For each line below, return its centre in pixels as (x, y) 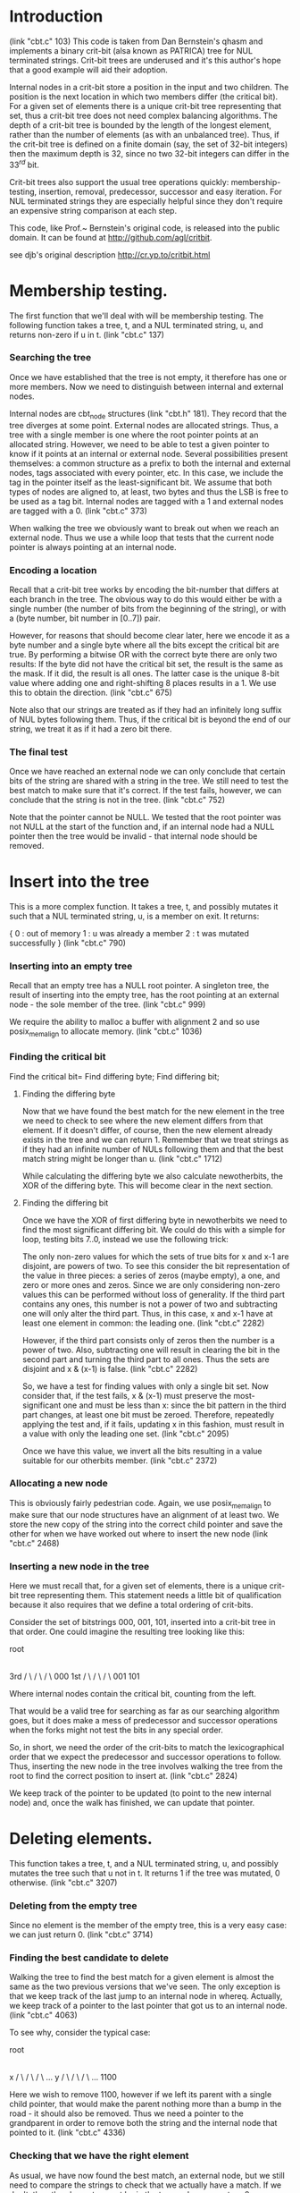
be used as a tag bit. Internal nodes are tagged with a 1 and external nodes (146, 501)
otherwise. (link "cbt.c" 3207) (63, 1882)
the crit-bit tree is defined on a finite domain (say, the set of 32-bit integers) (149, 144)
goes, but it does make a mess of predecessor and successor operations (144, 1720)
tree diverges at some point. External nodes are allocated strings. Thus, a (144, 425)
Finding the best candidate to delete (89, 1958)
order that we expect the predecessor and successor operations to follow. (146, 1757)
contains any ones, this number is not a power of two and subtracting (150, 1304)
